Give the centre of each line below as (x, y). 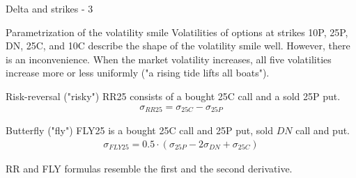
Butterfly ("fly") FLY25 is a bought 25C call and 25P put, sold (140, 130)
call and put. (323, 130)
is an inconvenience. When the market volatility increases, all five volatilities (169, 59)
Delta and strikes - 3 (49, 8)
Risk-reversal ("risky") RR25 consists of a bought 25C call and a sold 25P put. (173, 96)
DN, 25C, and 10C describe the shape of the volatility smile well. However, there (178, 46)
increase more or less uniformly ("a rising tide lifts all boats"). (138, 73)
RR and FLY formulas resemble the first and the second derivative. (149, 168)
